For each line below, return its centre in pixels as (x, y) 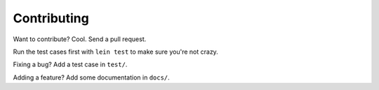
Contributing (51, 18)
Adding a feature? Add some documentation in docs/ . (91, 77)
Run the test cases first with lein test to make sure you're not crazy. (116, 52)
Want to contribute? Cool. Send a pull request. (80, 39)
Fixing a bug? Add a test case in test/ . (70, 65)
